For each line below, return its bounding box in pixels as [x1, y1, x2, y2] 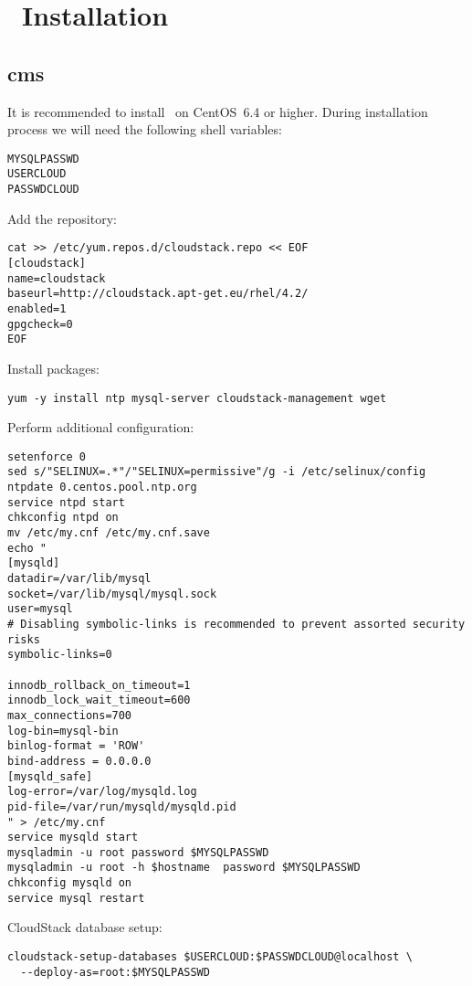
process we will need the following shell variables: [7, 120, 282, 139]
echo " [7, 541, 47, 555]
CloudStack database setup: [7, 917, 163, 937]
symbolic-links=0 [7, 648, 112, 662]
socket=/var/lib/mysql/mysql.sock [7, 587, 217, 600]
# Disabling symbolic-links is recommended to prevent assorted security [7, 617, 466, 631]
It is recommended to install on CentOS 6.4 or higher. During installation [7, 101, 428, 121]
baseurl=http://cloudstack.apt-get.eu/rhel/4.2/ [7, 287, 309, 301]
